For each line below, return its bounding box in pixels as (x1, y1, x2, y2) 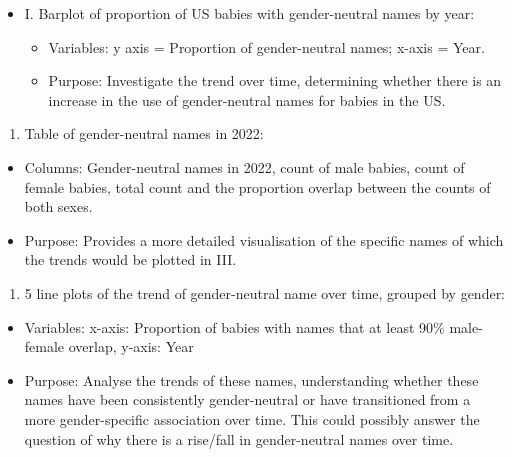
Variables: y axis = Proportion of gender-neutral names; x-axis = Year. (48, 36, 485, 57)
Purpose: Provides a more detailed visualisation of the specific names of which (24, 229, 504, 250)
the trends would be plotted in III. (24, 249, 237, 270)
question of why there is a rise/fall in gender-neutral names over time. (24, 428, 454, 449)
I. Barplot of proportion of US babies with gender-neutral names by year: (24, 3, 475, 23)
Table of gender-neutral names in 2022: (24, 123, 264, 144)
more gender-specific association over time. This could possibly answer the (24, 408, 480, 429)
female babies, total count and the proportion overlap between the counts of (24, 176, 491, 197)
